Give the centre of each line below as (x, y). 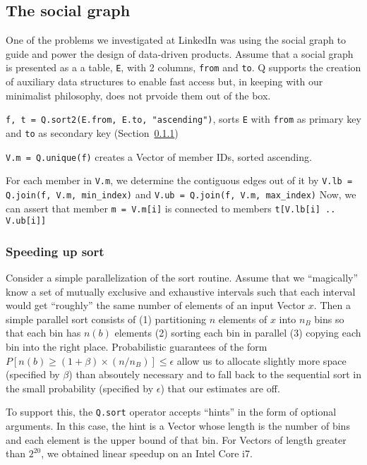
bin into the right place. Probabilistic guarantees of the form (137, 347)
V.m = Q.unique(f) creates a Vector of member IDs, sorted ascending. (159, 156)
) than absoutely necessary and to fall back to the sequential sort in (215, 374)
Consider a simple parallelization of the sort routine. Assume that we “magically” (182, 278)
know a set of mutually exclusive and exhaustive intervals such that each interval (181, 291)
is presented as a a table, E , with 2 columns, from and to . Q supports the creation (183, 67)
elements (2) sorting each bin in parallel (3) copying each (238, 333)
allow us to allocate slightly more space (261, 360)
